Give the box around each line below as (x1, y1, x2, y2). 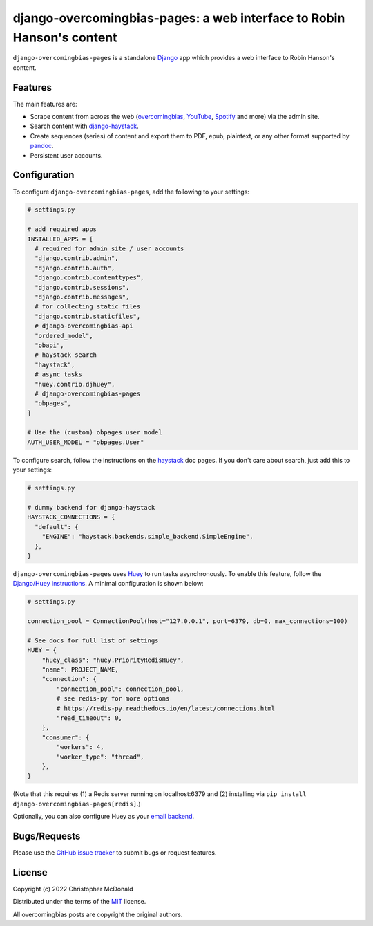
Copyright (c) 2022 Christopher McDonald (12, 885, 134, 893)
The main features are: (12, 100, 77, 108)
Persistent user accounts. (30, 151, 103, 159)
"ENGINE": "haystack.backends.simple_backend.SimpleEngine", (41, 533, 254, 541)
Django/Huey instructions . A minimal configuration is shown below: (12, 580, 204, 588)
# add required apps (27, 225, 97, 233)
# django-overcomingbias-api (35, 322, 134, 330)
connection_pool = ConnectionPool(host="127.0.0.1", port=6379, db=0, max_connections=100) (27, 618, 348, 625)
